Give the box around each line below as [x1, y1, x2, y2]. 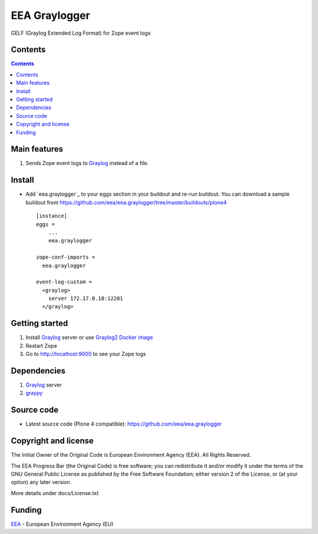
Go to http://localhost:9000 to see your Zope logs [25, 351, 147, 358]
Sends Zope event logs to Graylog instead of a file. [25, 160, 149, 167]
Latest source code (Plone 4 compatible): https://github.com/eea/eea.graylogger [25, 420, 222, 427]
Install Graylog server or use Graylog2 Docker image [25, 334, 153, 341]
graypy [25, 390, 43, 397]
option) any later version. [11, 479, 72, 486]
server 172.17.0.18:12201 [48, 295, 124, 302]
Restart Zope [25, 342, 57, 349]
